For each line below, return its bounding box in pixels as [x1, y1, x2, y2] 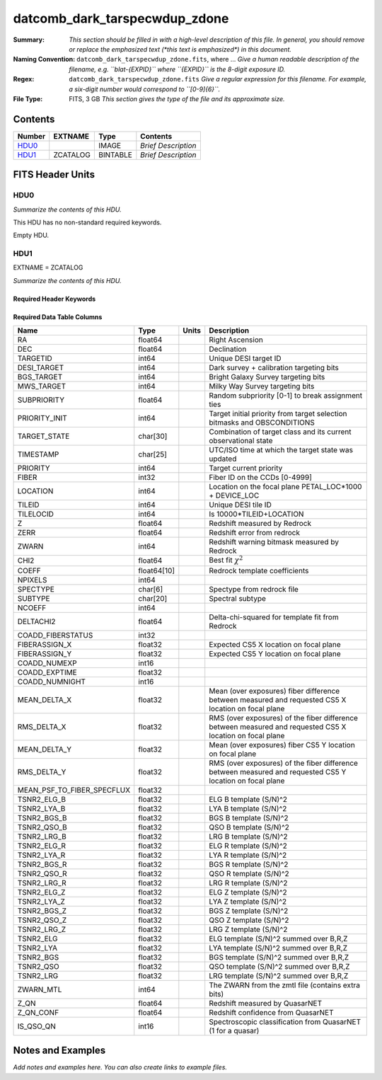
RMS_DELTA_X [17, 722, 66, 732]
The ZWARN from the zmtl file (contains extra [209, 980, 361, 990]
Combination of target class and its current [209, 427, 352, 437]
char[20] [138, 593, 168, 603]
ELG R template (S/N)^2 [209, 841, 288, 851]
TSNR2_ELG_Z [17, 887, 66, 897]
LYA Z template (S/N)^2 [209, 896, 287, 906]
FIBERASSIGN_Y [17, 648, 72, 658]
